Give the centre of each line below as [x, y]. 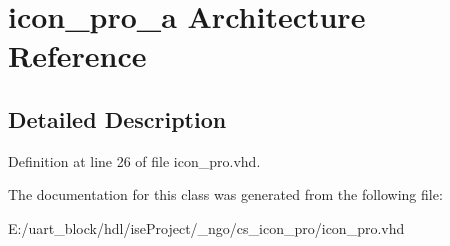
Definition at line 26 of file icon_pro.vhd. [134, 160]
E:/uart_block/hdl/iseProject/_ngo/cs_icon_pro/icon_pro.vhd [206, 227]
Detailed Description [117, 118]
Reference [77, 55]
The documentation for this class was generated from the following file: [225, 194]
